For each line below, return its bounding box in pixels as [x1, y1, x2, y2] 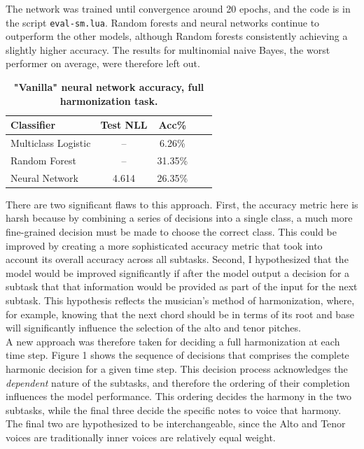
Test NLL [100, 117, 148, 132]
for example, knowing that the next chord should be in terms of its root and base [6, 306, 354, 321]
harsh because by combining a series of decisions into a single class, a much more [6, 211, 353, 225]
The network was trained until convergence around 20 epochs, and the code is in [6, 1, 351, 15]
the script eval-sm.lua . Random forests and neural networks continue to [6, 15, 320, 29]
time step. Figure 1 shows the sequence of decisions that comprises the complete [6, 348, 349, 362]
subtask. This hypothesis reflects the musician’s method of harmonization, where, [6, 293, 355, 307]
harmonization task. [59, 93, 158, 108]
